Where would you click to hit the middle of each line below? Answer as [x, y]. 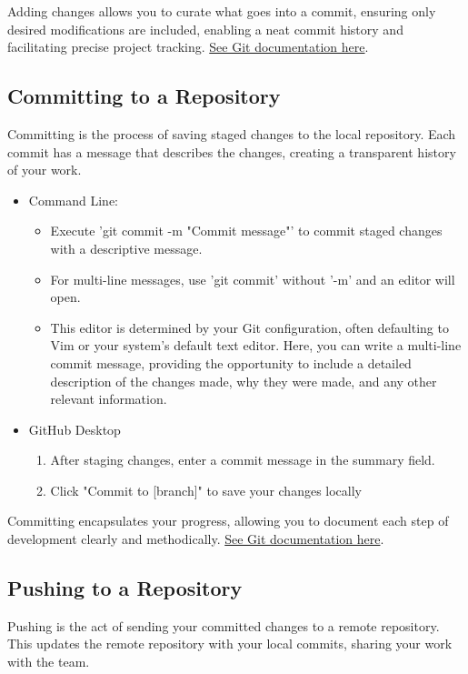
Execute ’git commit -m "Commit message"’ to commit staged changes [246, 231]
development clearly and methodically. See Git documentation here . [196, 539]
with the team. [49, 662]
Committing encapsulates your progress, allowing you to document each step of [228, 521]
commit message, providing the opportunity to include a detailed [231, 362]
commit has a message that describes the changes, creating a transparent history [232, 151]
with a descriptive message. [126, 248]
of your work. [45, 170]
